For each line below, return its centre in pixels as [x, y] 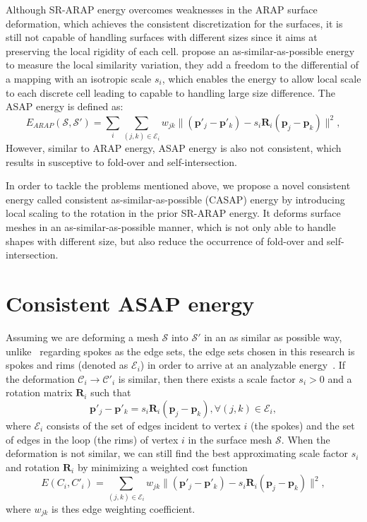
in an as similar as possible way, [273, 337]
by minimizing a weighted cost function [162, 467]
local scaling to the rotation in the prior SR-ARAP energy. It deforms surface [173, 213]
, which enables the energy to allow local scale [261, 78]
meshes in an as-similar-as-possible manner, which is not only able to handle [171, 227]
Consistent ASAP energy [130, 303]
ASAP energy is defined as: [65, 106]
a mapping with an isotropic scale [79, 78]
